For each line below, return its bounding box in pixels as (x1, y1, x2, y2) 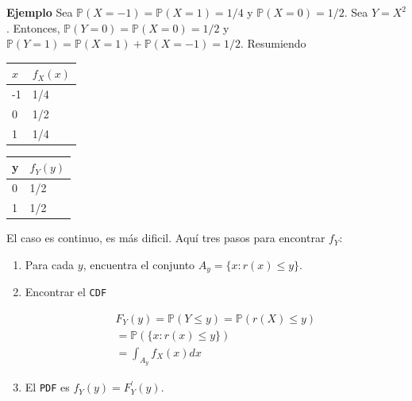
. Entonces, (6, 19, 60, 36)
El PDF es (25, 379, 70, 395)
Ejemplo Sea (6, 4, 73, 20)
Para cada (25, 256, 75, 272)
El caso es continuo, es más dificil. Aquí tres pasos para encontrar (6, 229, 325, 246)
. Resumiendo (240, 35, 306, 52)
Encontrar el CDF (25, 283, 107, 300)
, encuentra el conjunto (83, 256, 195, 272)
